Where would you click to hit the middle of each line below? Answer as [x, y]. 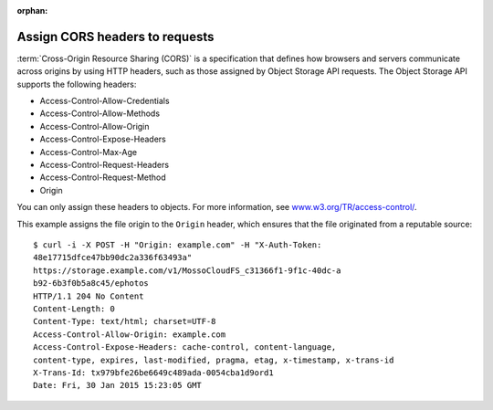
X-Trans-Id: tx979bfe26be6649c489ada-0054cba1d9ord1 [153, 373]
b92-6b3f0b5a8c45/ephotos [91, 284]
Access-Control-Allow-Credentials [105, 101]
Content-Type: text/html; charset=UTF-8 [125, 321]
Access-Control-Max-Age [88, 152]
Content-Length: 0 [74, 309]
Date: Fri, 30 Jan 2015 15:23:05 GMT [118, 385]
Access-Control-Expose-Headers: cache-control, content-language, [185, 347]
